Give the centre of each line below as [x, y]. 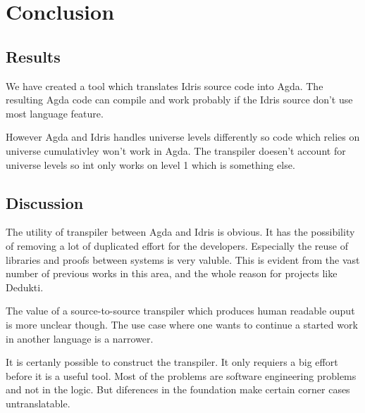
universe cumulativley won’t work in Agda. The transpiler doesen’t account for [176, 150]
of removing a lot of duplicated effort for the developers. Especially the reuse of [177, 245]
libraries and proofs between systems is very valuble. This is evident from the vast [183, 259]
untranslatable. [38, 403]
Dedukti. [25, 287]
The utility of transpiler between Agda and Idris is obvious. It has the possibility [180, 232]
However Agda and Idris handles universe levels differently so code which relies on [183, 137]
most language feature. [55, 113]
